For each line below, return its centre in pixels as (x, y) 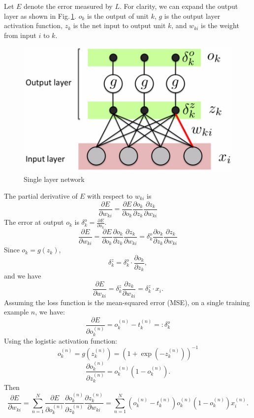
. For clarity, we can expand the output (179, 6)
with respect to (110, 195)
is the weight (220, 25)
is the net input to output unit (119, 25)
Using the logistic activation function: (61, 340)
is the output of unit (118, 16)
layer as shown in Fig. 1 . (40, 16)
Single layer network (54, 179)
